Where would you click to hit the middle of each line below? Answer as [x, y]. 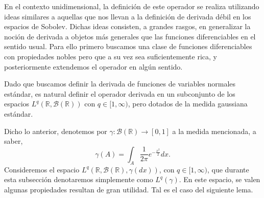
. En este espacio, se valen [220, 179]
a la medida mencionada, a [214, 131]
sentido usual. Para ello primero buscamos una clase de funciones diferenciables [128, 46]
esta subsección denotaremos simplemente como [79, 179]
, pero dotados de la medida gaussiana [188, 104]
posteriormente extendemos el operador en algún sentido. [93, 66]
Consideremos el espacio [42, 169]
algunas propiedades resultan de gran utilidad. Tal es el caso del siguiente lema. [129, 189]
